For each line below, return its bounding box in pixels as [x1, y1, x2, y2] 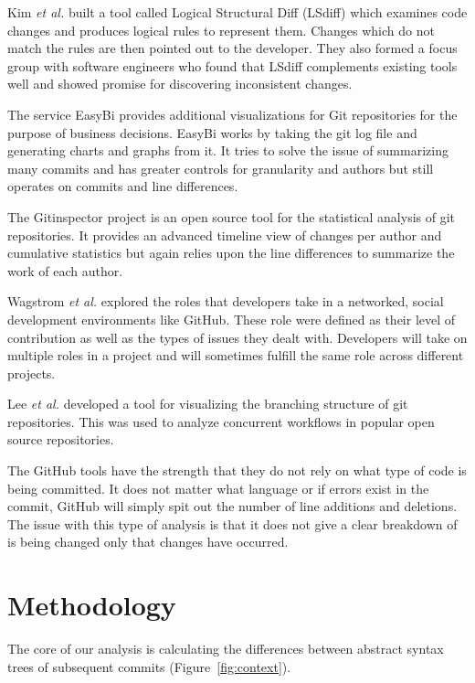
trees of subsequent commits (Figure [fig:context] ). [7, 656, 291, 676]
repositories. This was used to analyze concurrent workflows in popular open [7, 411, 435, 431]
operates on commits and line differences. [7, 176, 238, 196]
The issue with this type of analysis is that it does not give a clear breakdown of [7, 514, 458, 533]
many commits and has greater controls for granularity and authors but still [7, 158, 434, 177]
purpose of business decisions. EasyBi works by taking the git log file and [7, 123, 417, 142]
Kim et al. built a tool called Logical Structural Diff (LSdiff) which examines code [7, 3, 468, 21]
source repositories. [7, 430, 114, 449]
